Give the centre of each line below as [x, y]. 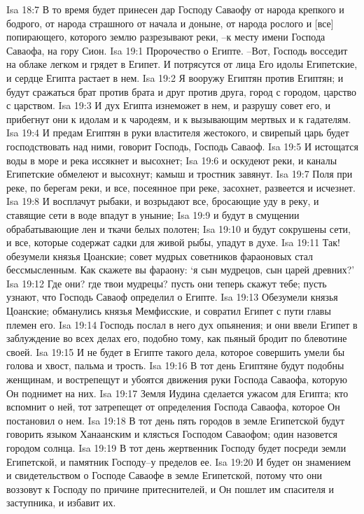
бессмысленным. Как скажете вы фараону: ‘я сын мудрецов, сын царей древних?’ [181, 270]
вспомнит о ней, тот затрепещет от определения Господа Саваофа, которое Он [173, 407]
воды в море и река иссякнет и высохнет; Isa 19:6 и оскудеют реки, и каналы [172, 160]
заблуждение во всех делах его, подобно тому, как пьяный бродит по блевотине [177, 338]
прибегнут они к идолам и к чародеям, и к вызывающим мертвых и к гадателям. [179, 119]
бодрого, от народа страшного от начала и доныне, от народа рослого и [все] [170, 23]
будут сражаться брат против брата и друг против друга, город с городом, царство [182, 91]
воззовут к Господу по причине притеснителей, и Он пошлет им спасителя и [170, 488]
